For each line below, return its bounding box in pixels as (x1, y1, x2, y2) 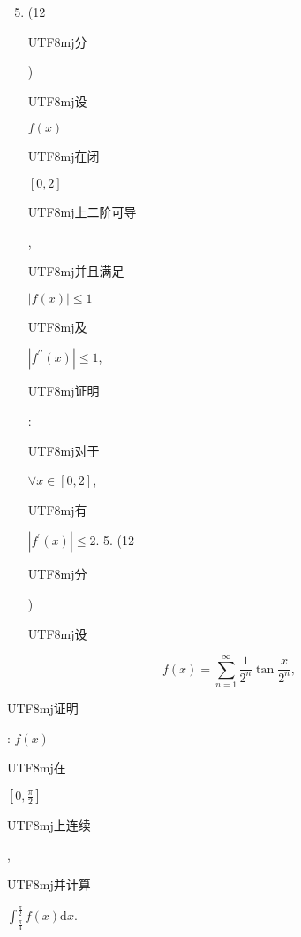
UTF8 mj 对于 (27, 441, 100, 459)
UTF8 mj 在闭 (27, 147, 100, 165)
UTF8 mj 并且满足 (27, 262, 124, 280)
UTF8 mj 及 (27, 317, 87, 335)
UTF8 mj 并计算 (7, 875, 91, 894)
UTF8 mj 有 (27, 500, 87, 518)
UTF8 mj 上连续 (7, 816, 91, 833)
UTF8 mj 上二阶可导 (27, 202, 137, 220)
